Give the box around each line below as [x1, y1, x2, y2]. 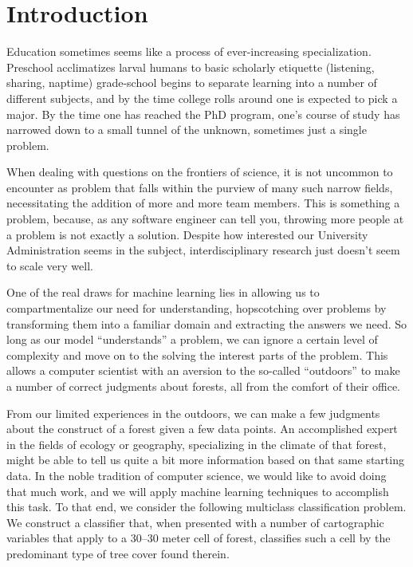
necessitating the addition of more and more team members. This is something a [6, 195, 400, 211]
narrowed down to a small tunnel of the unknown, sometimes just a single [6, 121, 367, 138]
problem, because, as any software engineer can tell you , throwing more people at [6, 211, 404, 227]
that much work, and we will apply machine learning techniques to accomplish [6, 482, 389, 499]
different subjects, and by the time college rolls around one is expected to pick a [6, 89, 398, 106]
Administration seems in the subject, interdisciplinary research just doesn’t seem [6, 242, 400, 258]
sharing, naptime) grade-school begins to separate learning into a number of [6, 74, 377, 91]
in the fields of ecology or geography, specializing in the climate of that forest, [6, 435, 387, 452]
